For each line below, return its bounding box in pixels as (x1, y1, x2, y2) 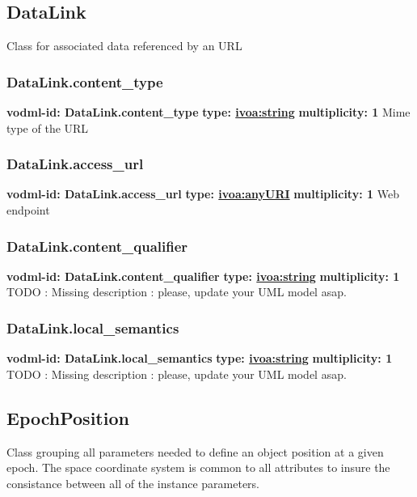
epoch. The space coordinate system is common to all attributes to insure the (6, 459, 390, 476)
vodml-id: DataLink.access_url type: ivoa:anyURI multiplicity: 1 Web (6, 185, 399, 202)
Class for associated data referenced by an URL (6, 37, 242, 54)
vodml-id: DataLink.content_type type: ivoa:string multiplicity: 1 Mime (6, 104, 411, 121)
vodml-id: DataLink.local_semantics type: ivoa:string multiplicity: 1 (6, 350, 393, 367)
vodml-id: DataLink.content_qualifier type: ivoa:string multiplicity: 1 (6, 267, 400, 284)
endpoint (6, 202, 50, 219)
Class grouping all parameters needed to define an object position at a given (6, 443, 384, 460)
